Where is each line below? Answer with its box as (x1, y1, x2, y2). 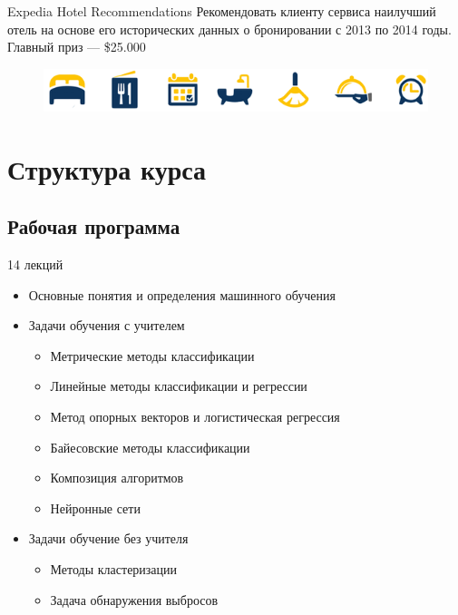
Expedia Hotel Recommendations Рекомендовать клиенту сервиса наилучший (7, 2, 436, 20)
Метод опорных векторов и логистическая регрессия (50, 406, 340, 425)
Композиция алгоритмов (50, 468, 184, 487)
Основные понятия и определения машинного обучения (28, 285, 336, 304)
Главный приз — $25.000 (7, 37, 146, 56)
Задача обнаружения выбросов (50, 590, 219, 609)
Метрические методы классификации (50, 346, 255, 365)
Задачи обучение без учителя (28, 529, 189, 548)
